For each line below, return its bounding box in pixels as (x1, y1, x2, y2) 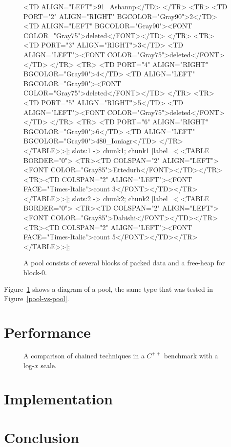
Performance (4, 322, 91, 342)
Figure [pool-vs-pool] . (4, 293, 69, 304)
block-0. (23, 267, 47, 278)
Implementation (4, 389, 113, 409)
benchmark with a (164, 350, 218, 360)
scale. (41, 360, 57, 370)
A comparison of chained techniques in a (23, 350, 145, 360)
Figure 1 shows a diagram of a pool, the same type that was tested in (4, 283, 213, 294)
